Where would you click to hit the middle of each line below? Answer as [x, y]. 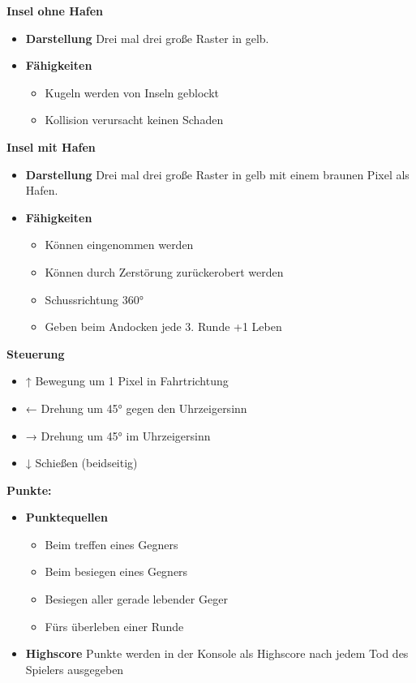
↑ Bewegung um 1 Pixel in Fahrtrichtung [127, 381]
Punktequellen [66, 517]
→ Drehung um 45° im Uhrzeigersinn [118, 435]
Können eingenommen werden [119, 245]
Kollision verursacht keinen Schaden [134, 120]
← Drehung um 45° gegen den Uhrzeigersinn [136, 408]
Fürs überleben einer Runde [114, 626]
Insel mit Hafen [51, 146]
